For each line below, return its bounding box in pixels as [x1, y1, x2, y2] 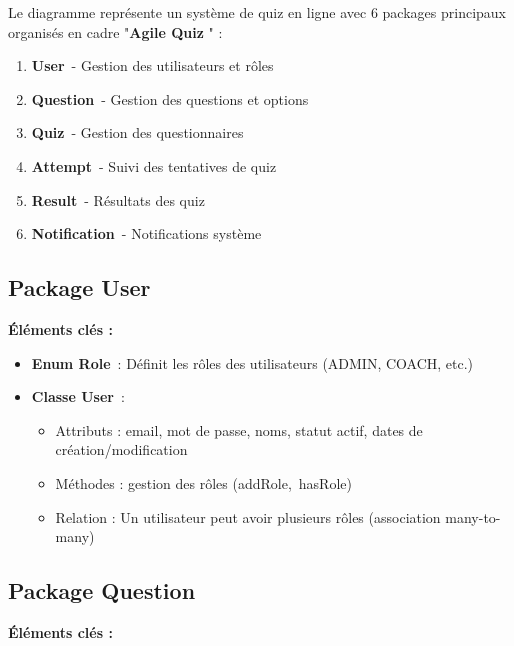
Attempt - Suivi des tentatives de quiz [31, 155, 277, 176]
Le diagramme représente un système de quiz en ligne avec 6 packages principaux [8, 2, 506, 22]
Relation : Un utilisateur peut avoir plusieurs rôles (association [55, 506, 441, 527]
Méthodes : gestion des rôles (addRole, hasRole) [55, 472, 352, 493]
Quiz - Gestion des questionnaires [31, 122, 244, 143]
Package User [8, 272, 151, 303]
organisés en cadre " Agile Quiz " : [8, 21, 223, 42]
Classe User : [31, 386, 125, 407]
